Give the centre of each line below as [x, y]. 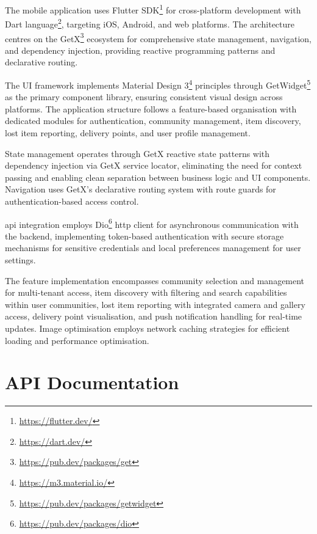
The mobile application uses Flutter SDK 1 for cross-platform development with [153, 9]
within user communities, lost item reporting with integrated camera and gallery [155, 304]
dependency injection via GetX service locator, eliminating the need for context [154, 165]
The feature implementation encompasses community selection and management [155, 280]
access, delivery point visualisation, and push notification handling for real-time [154, 316]
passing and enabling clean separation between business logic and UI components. [158, 177]
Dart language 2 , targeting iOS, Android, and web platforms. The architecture [150, 23]
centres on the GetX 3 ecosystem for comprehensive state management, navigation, [158, 37]
